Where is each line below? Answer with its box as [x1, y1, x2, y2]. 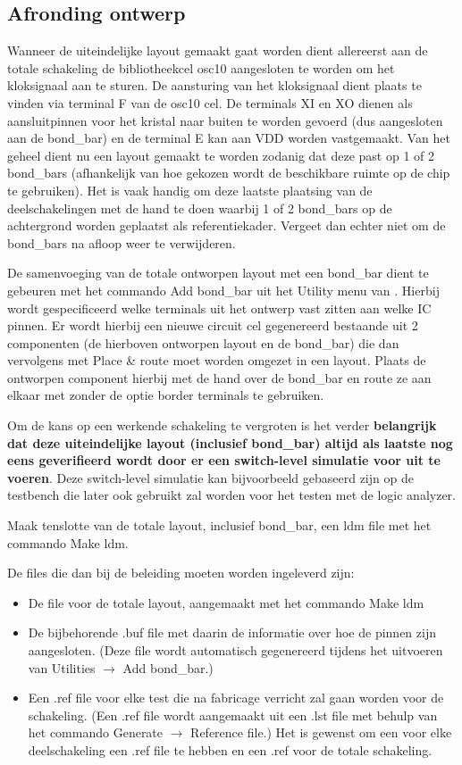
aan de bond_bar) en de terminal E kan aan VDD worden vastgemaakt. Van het [7, 129, 450, 147]
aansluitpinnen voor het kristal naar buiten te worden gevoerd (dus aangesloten [7, 111, 443, 129]
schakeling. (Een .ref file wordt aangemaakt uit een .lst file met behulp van [28, 705, 438, 724]
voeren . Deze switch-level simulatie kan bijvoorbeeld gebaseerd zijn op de [7, 468, 414, 486]
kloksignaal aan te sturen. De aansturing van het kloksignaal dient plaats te [7, 76, 422, 95]
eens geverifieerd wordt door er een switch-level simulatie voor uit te [7, 451, 441, 470]
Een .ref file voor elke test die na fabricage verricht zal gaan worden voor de [28, 688, 444, 707]
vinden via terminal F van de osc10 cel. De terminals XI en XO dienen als [7, 93, 413, 112]
